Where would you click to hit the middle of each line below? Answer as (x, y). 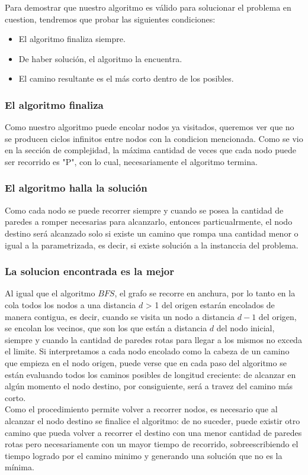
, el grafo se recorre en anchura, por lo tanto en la (205, 293)
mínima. (20, 467)
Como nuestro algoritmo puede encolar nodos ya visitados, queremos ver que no (150, 127)
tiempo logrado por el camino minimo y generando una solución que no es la (144, 455)
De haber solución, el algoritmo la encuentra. (100, 58)
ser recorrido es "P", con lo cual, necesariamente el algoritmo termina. (131, 161)
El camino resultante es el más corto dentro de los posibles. (126, 78)
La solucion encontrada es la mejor (89, 271)
